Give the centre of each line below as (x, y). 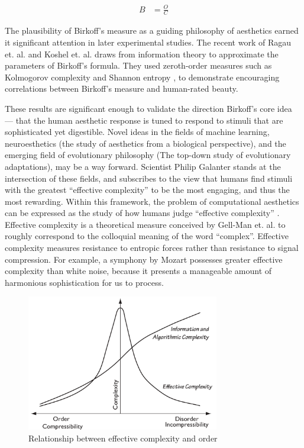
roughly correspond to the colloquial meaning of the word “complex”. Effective (147, 236)
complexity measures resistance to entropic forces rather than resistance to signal (152, 248)
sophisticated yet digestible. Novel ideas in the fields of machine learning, (137, 132)
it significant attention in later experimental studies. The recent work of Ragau (148, 42)
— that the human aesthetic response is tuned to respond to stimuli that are (144, 120)
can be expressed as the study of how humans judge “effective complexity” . (142, 213)
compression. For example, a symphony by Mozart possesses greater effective (144, 259)
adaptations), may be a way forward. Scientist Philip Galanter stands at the (143, 166)
